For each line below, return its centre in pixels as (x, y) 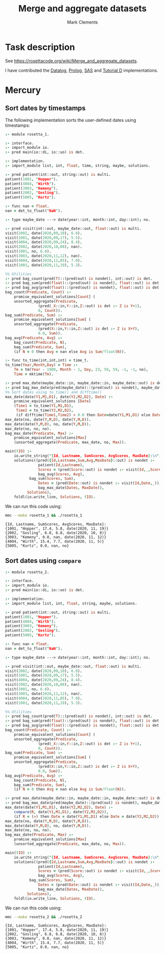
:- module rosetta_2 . (27, 572)
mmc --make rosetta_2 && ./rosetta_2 (44, 917)
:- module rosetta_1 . (27, 134)
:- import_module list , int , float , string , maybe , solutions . (71, 603)
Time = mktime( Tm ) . (34, 374)
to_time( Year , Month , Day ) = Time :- (41, 365)
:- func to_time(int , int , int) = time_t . (47, 361)
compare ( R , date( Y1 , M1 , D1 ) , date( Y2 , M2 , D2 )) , (61, 812)
